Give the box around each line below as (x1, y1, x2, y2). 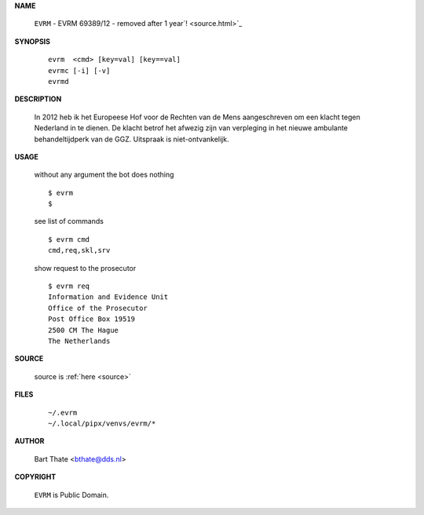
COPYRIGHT (14, 472, 57, 482)
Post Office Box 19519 (48, 315, 136, 323)
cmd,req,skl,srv (48, 246, 111, 255)
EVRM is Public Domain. (34, 490, 109, 499)
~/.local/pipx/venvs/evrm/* (48, 418, 156, 428)
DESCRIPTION (14, 94, 62, 104)
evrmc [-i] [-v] (48, 66, 111, 75)
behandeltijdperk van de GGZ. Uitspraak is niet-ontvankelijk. (34, 134, 229, 144)
